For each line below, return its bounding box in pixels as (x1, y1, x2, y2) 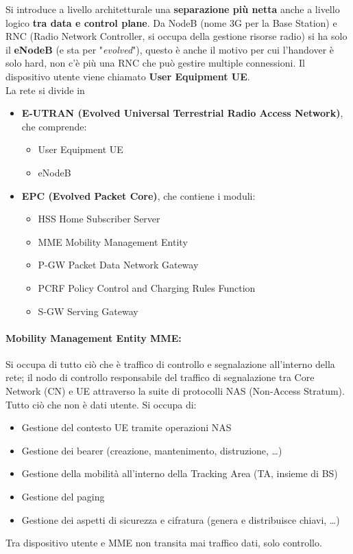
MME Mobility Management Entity (38, 234, 188, 249)
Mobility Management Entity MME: (5, 330, 182, 345)
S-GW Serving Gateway (38, 303, 138, 318)
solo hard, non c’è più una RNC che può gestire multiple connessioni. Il (5, 56, 305, 70)
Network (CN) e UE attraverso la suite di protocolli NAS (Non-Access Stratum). (5, 384, 345, 398)
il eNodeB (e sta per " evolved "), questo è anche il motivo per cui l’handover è (5, 42, 334, 56)
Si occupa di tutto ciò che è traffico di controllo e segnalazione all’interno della (5, 356, 335, 371)
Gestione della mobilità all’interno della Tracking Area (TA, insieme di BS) (21, 466, 338, 481)
